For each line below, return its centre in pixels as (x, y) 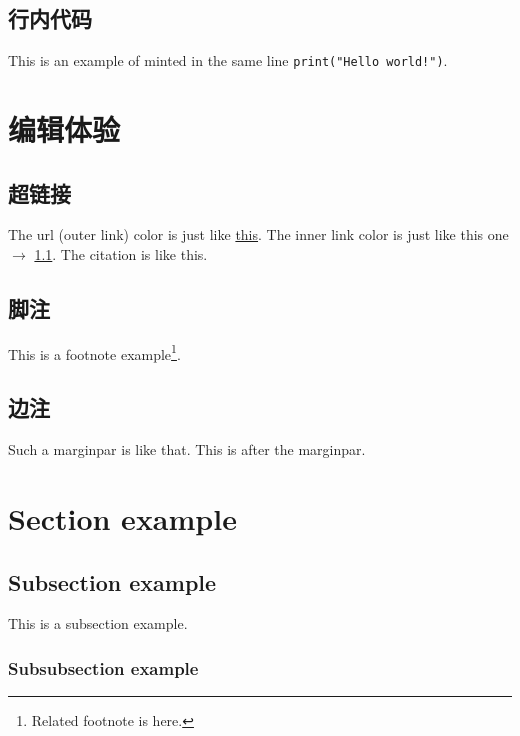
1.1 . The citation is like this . (121, 254)
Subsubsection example (103, 667)
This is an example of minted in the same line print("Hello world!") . (228, 60)
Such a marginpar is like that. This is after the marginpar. (187, 449)
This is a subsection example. (98, 623)
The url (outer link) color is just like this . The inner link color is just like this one (258, 234)
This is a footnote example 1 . (94, 352)
